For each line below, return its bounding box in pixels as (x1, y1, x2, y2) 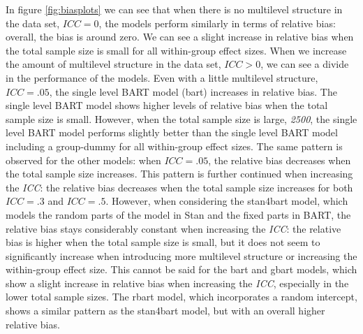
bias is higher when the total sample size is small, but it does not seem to (6, 235, 320, 249)
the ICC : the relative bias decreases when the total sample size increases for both (6, 180, 353, 194)
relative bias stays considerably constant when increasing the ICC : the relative (6, 221, 341, 235)
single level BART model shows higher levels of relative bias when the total (6, 98, 328, 112)
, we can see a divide (260, 57, 349, 71)
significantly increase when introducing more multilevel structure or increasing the (6, 248, 357, 263)
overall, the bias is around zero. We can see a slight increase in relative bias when (6, 29, 354, 44)
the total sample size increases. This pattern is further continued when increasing (6, 166, 353, 181)
